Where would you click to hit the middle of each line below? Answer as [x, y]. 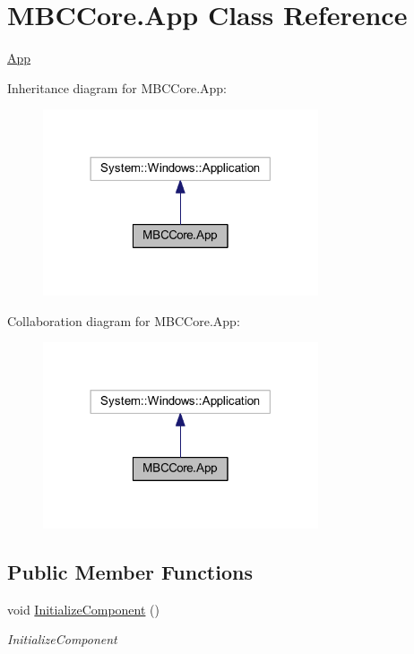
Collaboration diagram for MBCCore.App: [124, 320]
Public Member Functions [130, 571]
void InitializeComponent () [83, 609]
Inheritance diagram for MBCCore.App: [117, 87]
